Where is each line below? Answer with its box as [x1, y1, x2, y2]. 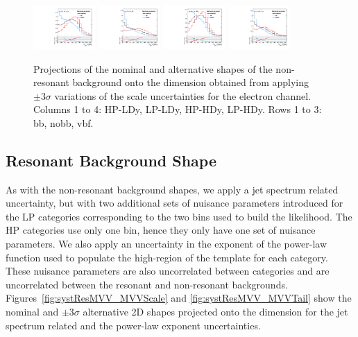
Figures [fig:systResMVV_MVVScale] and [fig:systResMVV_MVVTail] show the [6, 291, 352, 305]
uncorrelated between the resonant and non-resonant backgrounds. [6, 277, 288, 291]
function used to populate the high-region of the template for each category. [6, 250, 328, 264]
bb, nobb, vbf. [33, 115, 94, 130]
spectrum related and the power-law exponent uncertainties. [6, 318, 261, 332]
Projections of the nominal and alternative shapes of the [33, 61, 273, 76]
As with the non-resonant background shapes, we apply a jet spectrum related [6, 182, 339, 196]
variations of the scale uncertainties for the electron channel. [54, 88, 311, 103]
